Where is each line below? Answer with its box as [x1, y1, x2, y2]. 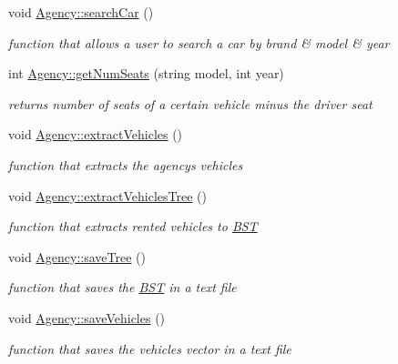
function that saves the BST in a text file [8, 278, 237, 297]
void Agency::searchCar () [8, 3, 154, 21]
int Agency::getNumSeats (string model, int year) [8, 64, 284, 83]
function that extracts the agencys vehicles [8, 155, 243, 174]
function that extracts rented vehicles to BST [8, 217, 258, 236]
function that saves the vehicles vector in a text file [8, 339, 291, 358]
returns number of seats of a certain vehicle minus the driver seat [8, 94, 372, 113]
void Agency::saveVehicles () [8, 308, 166, 327]
